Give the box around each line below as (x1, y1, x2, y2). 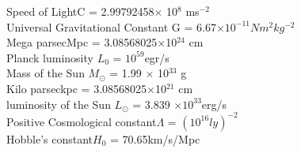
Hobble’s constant (6, 130, 93, 147)
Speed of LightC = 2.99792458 (6, 3, 154, 19)
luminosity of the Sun (6, 95, 111, 112)
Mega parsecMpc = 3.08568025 (6, 34, 158, 50)
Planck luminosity (6, 49, 93, 65)
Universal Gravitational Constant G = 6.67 (6, 18, 216, 35)
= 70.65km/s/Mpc (110, 130, 200, 147)
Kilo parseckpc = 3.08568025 (6, 80, 147, 96)
